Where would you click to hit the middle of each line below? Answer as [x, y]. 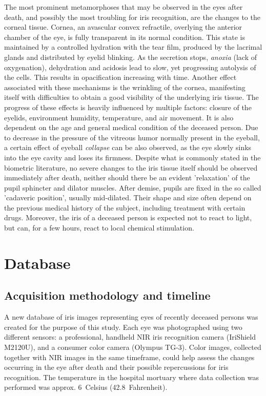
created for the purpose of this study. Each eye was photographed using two [123, 327]
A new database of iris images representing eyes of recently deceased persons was [131, 317]
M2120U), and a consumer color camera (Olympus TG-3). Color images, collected [133, 347]
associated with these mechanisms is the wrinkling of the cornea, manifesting [125, 87]
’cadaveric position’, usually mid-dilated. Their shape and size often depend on [128, 197]
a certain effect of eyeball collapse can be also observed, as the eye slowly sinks [128, 147]
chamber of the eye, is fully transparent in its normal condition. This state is [125, 37]
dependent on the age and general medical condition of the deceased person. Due [131, 127]
